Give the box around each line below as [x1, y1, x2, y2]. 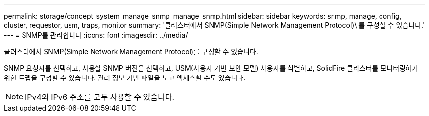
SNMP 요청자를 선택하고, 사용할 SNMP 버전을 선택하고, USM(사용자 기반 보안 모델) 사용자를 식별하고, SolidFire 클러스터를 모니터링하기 [4, 64, 418, 72]
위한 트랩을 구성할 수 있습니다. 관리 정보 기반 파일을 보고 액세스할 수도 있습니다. [4, 74, 246, 82]
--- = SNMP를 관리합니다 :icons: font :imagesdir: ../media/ [4, 31, 188, 39]
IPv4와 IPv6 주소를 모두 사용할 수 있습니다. [25, 92, 175, 102]
